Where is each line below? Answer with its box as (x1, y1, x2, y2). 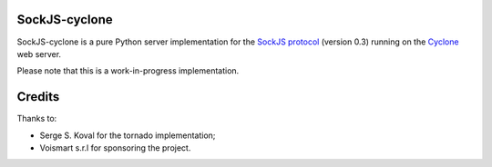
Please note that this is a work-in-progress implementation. (16, 65, 240, 76)
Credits (16, 89, 60, 104)
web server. (16, 48, 62, 59)
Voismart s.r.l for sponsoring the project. (39, 142, 191, 153)
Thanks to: (16, 113, 57, 124)
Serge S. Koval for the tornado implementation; (39, 130, 216, 141)
